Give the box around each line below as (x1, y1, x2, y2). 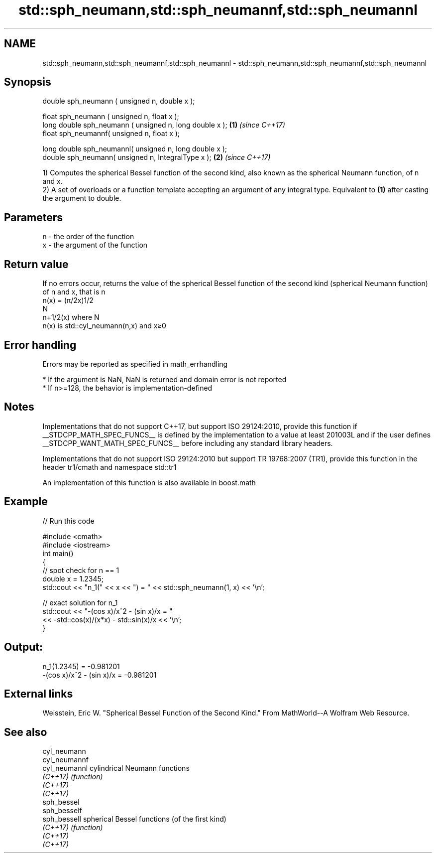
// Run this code (42, 516, 95, 525)
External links (4, 687, 73, 700)
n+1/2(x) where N (42, 313, 100, 322)
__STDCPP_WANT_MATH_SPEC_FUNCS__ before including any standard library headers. (42, 438, 333, 447)
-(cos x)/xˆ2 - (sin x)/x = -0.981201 (42, 670, 157, 679)
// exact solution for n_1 (42, 598, 118, 607)
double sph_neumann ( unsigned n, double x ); (42, 97, 195, 106)
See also (4, 725, 47, 738)
